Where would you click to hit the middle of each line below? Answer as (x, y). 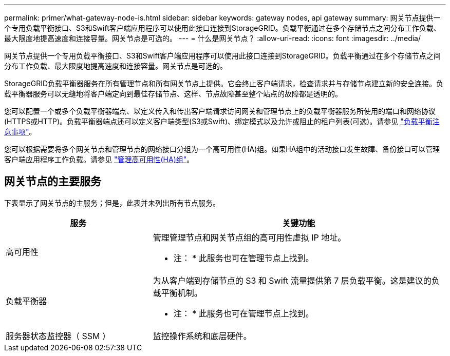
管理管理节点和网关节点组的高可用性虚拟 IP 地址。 (249, 237)
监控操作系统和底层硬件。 (202, 336)
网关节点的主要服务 (53, 182)
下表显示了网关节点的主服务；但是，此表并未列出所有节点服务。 (112, 203)
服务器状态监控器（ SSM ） (58, 336)
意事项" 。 (20, 132)
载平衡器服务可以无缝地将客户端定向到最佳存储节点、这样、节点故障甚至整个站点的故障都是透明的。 (173, 94)
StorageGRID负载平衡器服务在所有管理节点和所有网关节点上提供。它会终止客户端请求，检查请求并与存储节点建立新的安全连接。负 (224, 83)
